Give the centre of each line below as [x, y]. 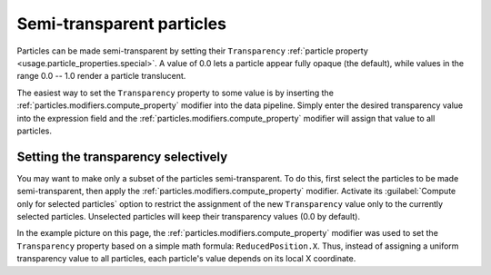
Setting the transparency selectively [122, 157]
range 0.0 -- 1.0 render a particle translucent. [101, 76]
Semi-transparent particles [122, 24]
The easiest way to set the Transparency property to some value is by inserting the [175, 93]
